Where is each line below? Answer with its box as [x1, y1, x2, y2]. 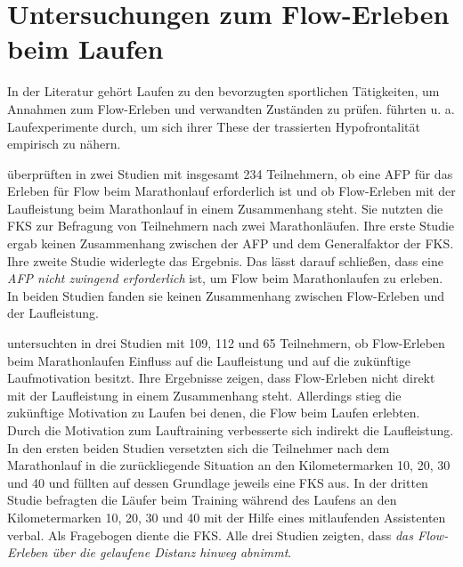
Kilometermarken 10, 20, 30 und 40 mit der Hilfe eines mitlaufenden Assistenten [7, 507, 446, 526]
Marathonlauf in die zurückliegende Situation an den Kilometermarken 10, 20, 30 [7, 456, 451, 474]
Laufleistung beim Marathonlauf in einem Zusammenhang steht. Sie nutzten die [7, 198, 443, 217]
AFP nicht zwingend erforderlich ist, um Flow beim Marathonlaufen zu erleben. [7, 269, 443, 288]
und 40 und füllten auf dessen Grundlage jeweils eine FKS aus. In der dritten [7, 473, 428, 491]
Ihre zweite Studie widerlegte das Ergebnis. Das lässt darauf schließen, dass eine [7, 251, 443, 270]
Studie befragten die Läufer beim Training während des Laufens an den [7, 490, 397, 509]
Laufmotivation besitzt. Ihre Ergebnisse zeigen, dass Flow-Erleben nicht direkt [7, 369, 435, 387]
